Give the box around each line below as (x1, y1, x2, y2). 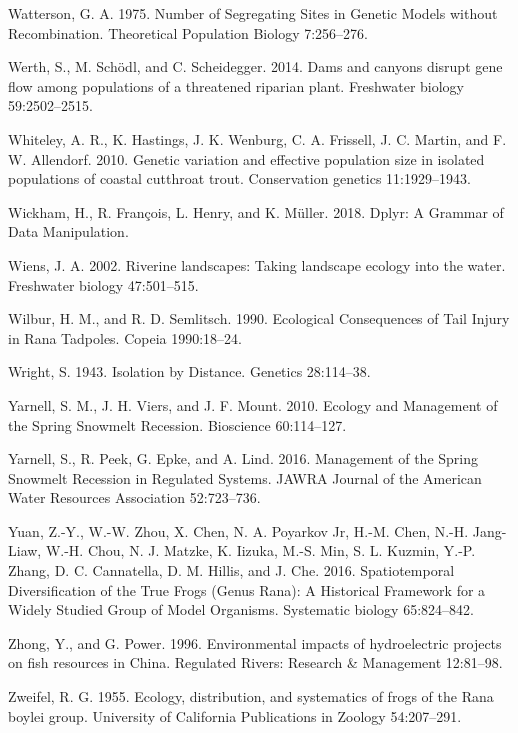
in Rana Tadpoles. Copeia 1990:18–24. (8, 327, 243, 348)
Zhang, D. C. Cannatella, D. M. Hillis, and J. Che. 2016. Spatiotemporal (8, 560, 455, 581)
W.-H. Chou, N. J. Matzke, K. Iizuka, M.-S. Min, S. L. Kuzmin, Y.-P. (45, 540, 476, 561)
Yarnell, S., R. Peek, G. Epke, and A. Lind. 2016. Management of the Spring (8, 448, 479, 469)
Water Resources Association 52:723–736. (8, 487, 261, 508)
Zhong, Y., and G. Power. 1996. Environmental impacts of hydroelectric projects (8, 632, 502, 653)
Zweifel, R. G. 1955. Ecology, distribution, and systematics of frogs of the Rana (8, 686, 494, 707)
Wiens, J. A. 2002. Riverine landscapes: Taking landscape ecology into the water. (8, 254, 506, 275)
